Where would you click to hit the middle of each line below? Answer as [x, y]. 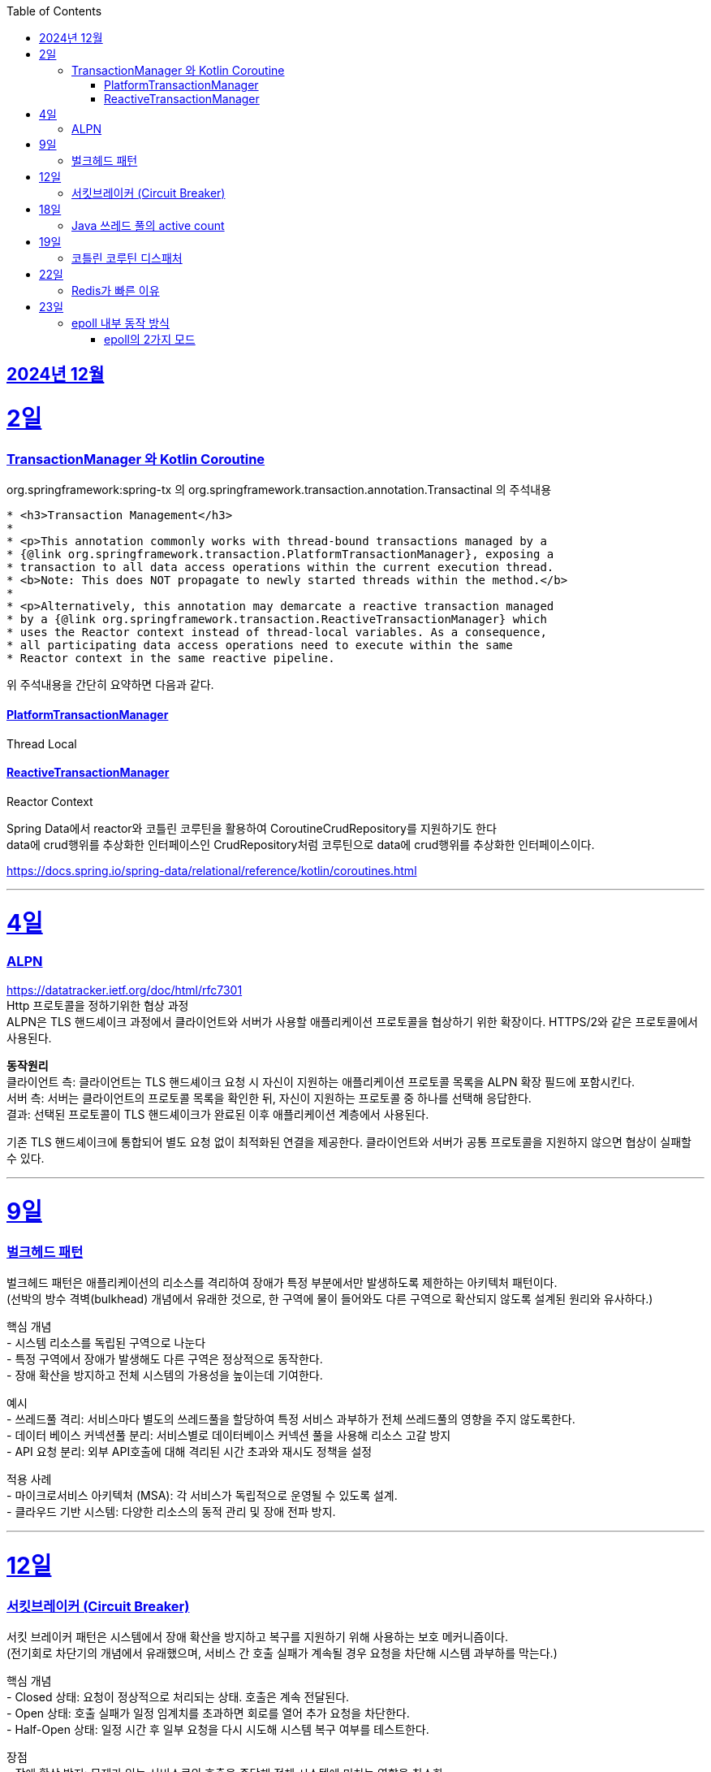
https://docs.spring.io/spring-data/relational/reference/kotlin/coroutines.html [212, 870]
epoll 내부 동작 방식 [121, 323]
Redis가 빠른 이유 [116, 290]
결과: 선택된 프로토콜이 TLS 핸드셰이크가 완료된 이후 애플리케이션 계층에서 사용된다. [218, 1114]
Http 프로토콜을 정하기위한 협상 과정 [98, 1005]
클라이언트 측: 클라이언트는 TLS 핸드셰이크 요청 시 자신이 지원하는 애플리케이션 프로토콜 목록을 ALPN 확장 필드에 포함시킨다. [321, 1081]
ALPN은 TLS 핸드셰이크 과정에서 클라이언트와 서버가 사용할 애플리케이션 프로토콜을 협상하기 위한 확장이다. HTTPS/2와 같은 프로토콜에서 [352, 1021]
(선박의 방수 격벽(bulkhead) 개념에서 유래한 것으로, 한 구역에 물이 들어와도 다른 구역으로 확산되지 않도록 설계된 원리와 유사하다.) [330, 1299]
